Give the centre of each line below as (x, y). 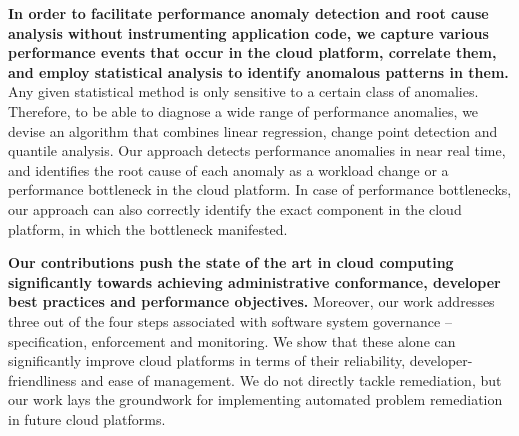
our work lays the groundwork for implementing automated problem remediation (255, 399)
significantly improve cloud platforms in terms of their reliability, (207, 360)
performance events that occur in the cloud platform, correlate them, (252, 52)
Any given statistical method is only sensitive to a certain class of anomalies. (243, 91)
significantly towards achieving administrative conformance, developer (254, 281)
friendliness (42, 379)
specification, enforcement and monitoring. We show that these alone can (232, 340)
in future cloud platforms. (87, 418)
